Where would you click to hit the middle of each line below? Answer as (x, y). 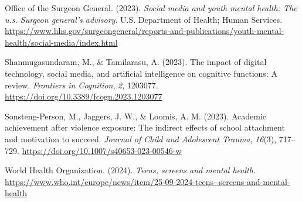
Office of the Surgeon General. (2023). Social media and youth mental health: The (151, 8)
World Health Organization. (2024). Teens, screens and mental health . (130, 170)
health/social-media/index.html (61, 42)
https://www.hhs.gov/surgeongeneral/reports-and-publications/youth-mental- (145, 31)
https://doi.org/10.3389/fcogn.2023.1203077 (84, 96)
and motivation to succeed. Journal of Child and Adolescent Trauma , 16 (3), (141, 138)
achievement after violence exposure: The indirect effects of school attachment (145, 127)
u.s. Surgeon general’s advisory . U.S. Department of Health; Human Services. (144, 19)
